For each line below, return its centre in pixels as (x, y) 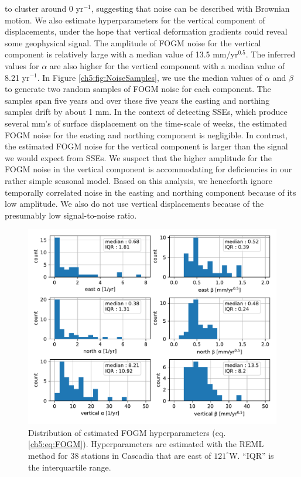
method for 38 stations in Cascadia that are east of (120, 455)
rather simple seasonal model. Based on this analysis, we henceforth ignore (139, 180)
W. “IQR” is (252, 455)
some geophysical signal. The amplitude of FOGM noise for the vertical (133, 42)
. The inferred (271, 54)
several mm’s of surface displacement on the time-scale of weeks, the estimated (146, 123)
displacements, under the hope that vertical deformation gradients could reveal (146, 31)
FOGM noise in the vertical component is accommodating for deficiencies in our (148, 169)
